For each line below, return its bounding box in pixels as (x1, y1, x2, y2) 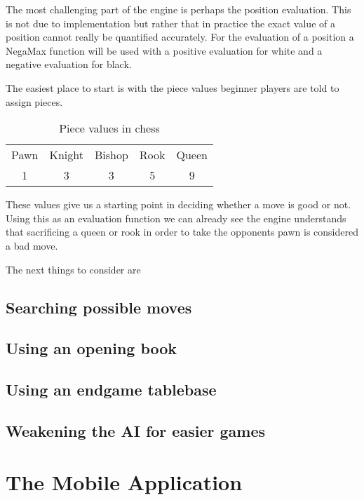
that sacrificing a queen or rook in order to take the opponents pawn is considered (6, 224, 358, 239)
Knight (49, 147, 83, 163)
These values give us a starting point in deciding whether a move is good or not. (6, 197, 351, 212)
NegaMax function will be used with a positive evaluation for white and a (6, 43, 323, 58)
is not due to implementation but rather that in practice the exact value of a (6, 15, 335, 30)
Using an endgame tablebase (6, 379, 217, 400)
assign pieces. (6, 94, 63, 109)
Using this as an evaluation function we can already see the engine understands (6, 210, 346, 225)
